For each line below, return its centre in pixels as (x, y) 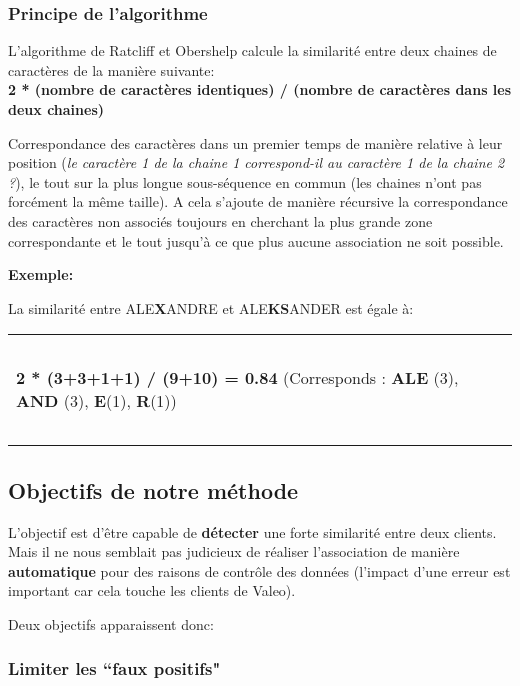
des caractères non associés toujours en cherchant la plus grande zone (220, 220)
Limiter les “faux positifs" (114, 668)
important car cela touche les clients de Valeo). (152, 590)
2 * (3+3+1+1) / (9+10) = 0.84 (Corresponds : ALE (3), (237, 378)
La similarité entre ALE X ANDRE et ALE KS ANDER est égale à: (211, 307)
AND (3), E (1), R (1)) (96, 401)
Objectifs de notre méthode (153, 489)
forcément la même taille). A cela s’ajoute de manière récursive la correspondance (258, 201)
